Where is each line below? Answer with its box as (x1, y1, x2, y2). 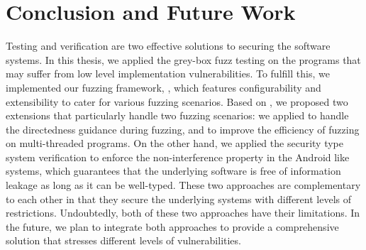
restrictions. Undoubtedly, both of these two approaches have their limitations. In (6, 205, 360, 220)
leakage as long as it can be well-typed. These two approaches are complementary (6, 178, 361, 192)
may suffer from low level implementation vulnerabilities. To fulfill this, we (6, 66, 330, 81)
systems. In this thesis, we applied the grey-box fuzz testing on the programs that (6, 52, 361, 67)
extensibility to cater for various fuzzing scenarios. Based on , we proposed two (6, 94, 348, 109)
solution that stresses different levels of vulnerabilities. (6, 233, 241, 248)
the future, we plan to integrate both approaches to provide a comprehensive (6, 219, 339, 234)
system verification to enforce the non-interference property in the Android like (6, 149, 350, 164)
